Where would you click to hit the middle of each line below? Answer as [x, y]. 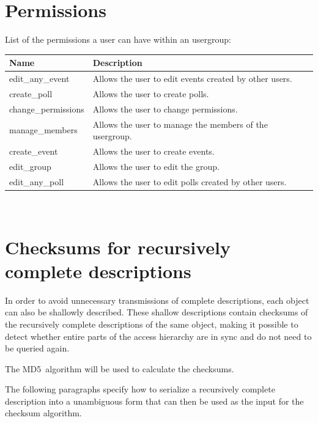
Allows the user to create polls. [151, 93]
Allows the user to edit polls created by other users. [190, 181]
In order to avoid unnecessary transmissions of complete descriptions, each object [157, 300]
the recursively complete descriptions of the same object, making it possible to [152, 324]
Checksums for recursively [118, 247]
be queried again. [37, 348]
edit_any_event [39, 79]
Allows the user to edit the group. [156, 166]
